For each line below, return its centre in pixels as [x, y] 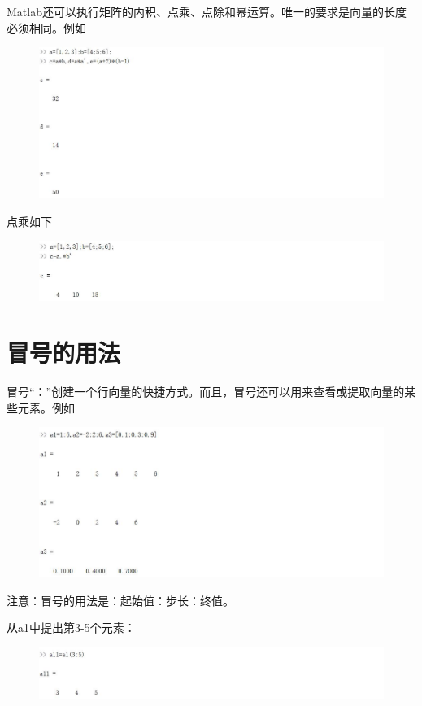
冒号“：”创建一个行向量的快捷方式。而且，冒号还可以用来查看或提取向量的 [206, 392]
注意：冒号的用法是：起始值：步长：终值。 [120, 600]
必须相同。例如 [46, 27]
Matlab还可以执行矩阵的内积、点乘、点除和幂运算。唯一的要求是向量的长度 [207, 11]
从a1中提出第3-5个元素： [71, 628]
